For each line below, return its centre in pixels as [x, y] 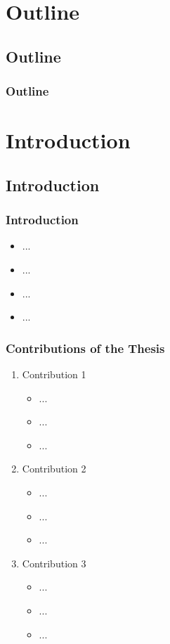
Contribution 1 [54, 374]
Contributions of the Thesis [85, 348]
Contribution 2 [54, 469]
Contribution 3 [54, 563]
